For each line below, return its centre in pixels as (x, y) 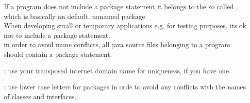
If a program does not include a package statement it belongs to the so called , (121, 6)
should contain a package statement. (58, 54)
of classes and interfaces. (40, 96)
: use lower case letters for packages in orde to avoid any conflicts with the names (125, 87)
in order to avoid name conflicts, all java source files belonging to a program (117, 44)
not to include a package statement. (57, 35)
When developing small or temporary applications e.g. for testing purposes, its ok (125, 26)
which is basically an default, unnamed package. (75, 16)
